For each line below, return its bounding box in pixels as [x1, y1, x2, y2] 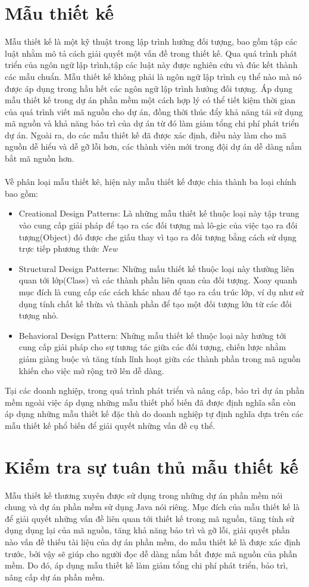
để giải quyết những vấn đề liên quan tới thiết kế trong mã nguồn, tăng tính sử [5, 512, 294, 524]
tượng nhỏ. [18, 309, 58, 322]
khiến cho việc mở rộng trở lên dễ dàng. [18, 364, 164, 376]
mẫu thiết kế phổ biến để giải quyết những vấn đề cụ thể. [5, 419, 216, 431]
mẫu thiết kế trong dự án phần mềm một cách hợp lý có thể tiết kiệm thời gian [5, 94, 296, 106]
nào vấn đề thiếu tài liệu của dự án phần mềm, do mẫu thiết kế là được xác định [5, 536, 301, 548]
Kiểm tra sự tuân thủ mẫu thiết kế [5, 454, 298, 478]
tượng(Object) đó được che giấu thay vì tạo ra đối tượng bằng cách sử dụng [18, 230, 296, 243]
